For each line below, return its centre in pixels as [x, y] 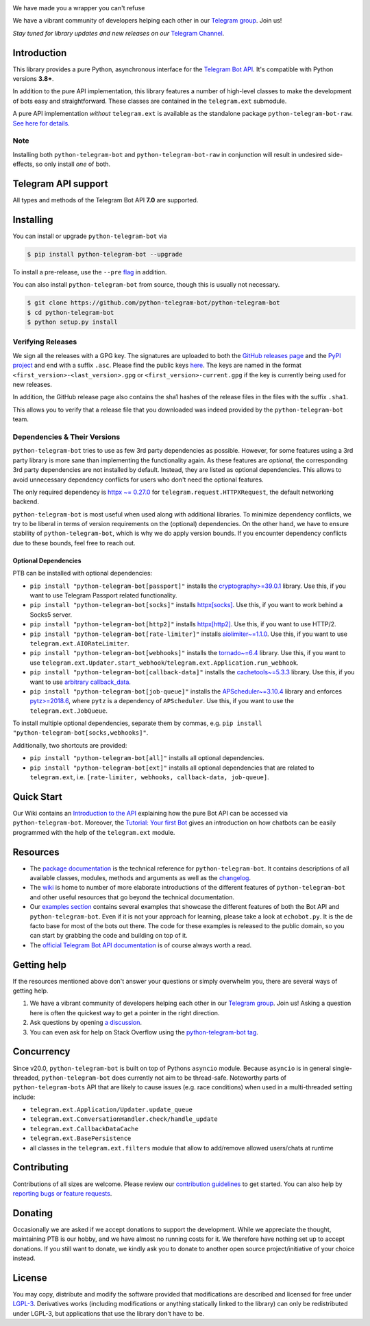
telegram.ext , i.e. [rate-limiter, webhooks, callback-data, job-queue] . [150, 777]
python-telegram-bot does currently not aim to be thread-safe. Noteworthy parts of [164, 1078]
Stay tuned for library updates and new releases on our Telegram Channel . [119, 33]
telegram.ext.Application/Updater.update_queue [111, 1110]
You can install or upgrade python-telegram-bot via [90, 236]
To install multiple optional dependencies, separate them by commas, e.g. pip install [137, 723]
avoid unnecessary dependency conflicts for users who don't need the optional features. [138, 480]
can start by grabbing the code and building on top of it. [109, 936]
